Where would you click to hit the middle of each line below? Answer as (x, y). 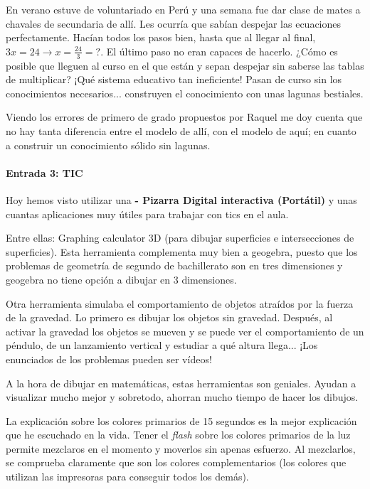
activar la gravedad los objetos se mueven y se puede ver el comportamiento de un (185, 331)
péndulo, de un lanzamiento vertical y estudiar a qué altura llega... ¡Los (162, 345)
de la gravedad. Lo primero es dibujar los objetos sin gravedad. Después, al (169, 317)
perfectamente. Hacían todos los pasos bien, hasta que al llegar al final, (161, 37)
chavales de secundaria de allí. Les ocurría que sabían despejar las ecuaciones (174, 23)
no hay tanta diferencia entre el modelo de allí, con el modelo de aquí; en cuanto (181, 130)
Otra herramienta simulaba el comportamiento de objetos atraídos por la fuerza (180, 303)
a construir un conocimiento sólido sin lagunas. (108, 145)
